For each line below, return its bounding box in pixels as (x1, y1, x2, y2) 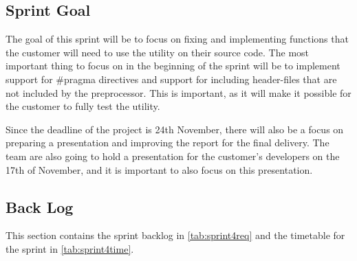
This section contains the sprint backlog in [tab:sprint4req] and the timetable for (6, 228, 345, 242)
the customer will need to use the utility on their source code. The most (6, 45, 310, 59)
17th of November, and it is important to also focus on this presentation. (6, 162, 313, 177)
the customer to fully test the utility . (6, 99, 160, 113)
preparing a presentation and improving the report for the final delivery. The (6, 135, 329, 150)
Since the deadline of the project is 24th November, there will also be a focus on (6, 122, 344, 136)
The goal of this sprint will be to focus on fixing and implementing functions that (6, 32, 349, 46)
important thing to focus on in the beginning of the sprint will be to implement (6, 58, 340, 73)
